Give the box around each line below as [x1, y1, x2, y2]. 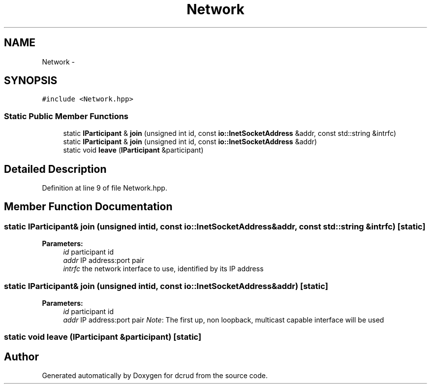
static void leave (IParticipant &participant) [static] [4, 332, 202, 342]
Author [4, 350, 39, 363]
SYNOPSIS [4, 74, 58, 87]
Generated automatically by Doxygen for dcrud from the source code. [42, 371, 268, 380]
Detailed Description [4, 162, 107, 175]
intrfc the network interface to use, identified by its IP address [63, 264, 264, 273]
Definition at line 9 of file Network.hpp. [42, 184, 167, 193]
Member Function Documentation [4, 200, 173, 213]
